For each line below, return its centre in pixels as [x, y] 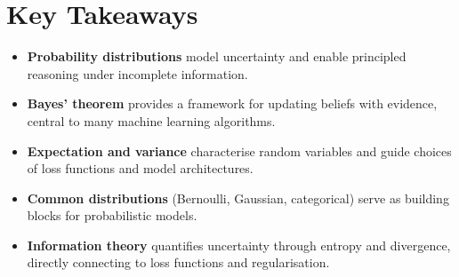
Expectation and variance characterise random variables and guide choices [239, 150]
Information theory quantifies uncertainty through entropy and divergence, [239, 245]
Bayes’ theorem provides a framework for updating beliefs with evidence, [232, 103]
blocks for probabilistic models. [112, 215]
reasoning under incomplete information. [137, 73]
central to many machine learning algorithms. [151, 120]
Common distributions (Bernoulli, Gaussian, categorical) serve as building [238, 198]
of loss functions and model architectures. [140, 168]
